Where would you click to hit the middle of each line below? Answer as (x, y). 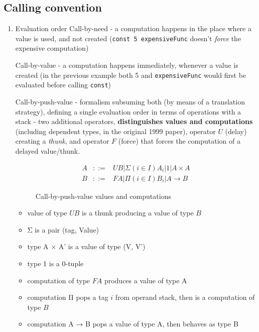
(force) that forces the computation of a (179, 141)
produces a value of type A (146, 280)
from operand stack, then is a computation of (185, 297)
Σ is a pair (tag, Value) (63, 229)
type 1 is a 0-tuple (55, 263)
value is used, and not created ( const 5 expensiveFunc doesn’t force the (128, 38)
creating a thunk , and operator (62, 141)
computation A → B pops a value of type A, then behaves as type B (133, 324)
